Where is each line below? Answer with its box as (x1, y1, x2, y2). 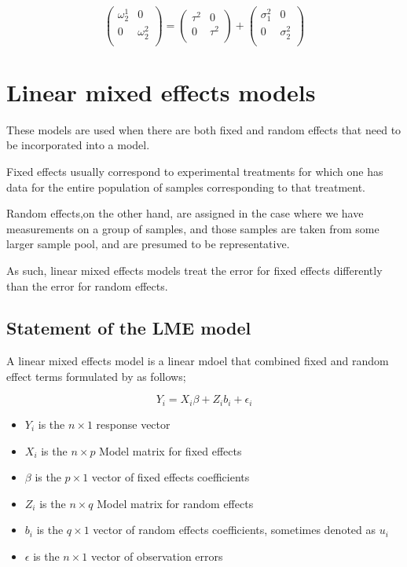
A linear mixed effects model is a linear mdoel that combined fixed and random (6, 353, 389, 369)
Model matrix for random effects (97, 495, 254, 511)
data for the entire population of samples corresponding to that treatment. (6, 178, 366, 195)
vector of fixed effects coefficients (91, 469, 250, 485)
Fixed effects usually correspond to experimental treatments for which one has (6, 163, 383, 179)
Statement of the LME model (6, 316, 251, 340)
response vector (96, 415, 170, 432)
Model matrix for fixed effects (99, 442, 242, 459)
